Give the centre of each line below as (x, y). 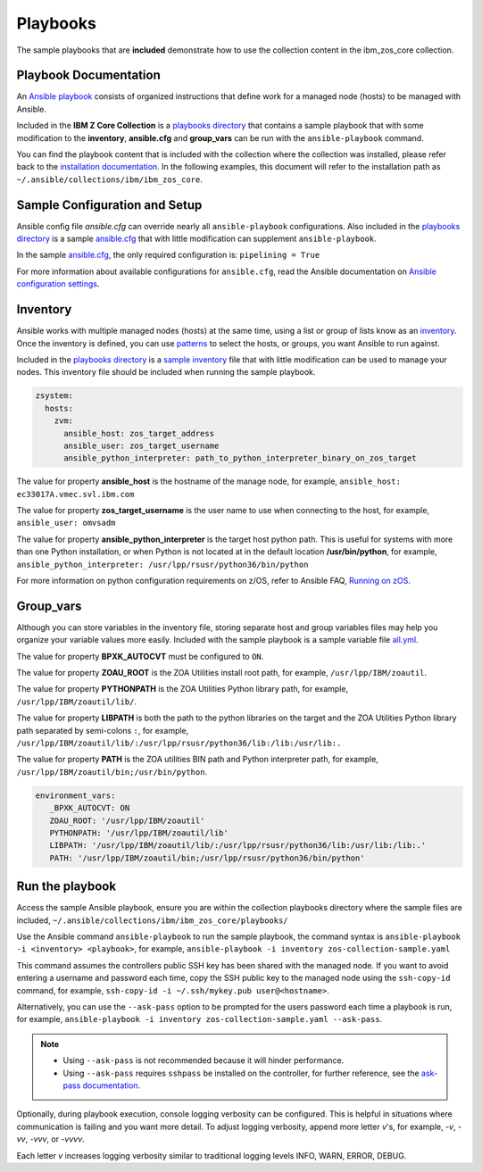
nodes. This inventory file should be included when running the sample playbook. (166, 372)
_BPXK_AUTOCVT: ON (90, 808)
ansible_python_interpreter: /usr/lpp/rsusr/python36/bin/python (162, 564)
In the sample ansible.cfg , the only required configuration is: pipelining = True (168, 255)
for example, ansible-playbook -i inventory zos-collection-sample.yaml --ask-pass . (199, 1019)
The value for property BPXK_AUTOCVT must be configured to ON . (140, 656)
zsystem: (54, 396)
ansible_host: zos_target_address (139, 433)
